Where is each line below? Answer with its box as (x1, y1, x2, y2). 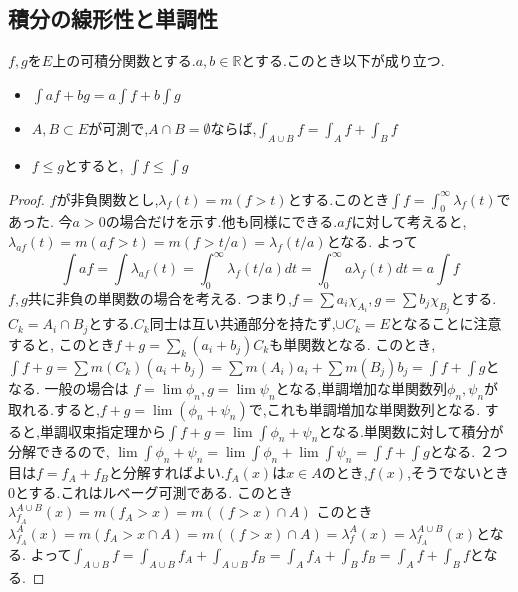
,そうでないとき (407, 462, 509, 483)
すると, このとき (8, 333, 115, 354)
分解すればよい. (122, 462, 225, 483)
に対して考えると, (351, 211, 467, 232)
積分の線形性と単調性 (8, 3, 218, 34)
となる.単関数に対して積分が (318, 420, 504, 441)
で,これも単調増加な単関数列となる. (248, 398, 481, 419)
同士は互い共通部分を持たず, (149, 313, 336, 334)
